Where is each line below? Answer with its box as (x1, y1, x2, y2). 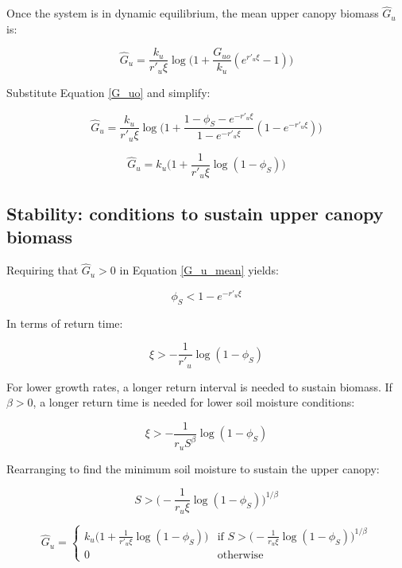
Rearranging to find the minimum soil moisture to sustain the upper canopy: (6, 460, 380, 477)
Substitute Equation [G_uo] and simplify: (6, 84, 211, 100)
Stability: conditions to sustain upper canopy (6, 200, 384, 225)
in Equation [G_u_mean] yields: (119, 262, 279, 278)
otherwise (217, 550, 264, 562)
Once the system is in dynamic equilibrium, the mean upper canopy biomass (6, 5, 379, 21)
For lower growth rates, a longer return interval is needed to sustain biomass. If (6, 378, 392, 395)
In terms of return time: (6, 314, 123, 331)
